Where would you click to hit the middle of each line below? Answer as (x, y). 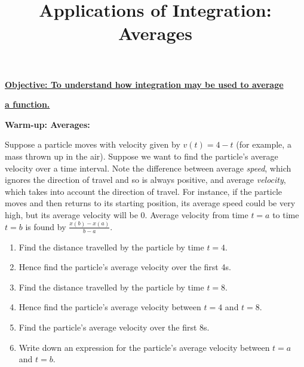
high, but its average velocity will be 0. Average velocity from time (127, 214)
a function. (27, 104)
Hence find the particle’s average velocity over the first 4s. (125, 267)
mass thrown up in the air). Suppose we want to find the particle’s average (142, 156)
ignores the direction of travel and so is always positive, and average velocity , (145, 180)
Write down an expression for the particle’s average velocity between (144, 347)
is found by (46, 226)
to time (286, 214)
